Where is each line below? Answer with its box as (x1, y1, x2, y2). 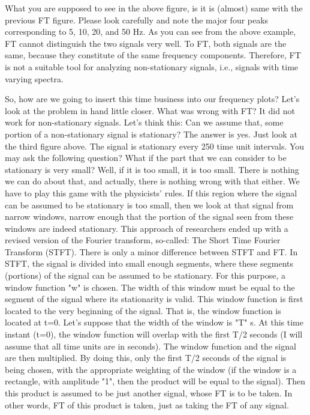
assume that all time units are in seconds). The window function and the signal (5, 339, 296, 352)
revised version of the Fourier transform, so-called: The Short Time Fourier (5, 234, 281, 246)
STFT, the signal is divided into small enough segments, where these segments (5, 257, 294, 270)
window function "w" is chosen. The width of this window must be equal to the (5, 280, 295, 293)
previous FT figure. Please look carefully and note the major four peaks (5, 13, 269, 26)
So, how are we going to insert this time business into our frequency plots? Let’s (5, 92, 300, 105)
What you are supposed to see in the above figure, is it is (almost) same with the (5, 2, 303, 14)
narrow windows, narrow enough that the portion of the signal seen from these (5, 210, 294, 223)
